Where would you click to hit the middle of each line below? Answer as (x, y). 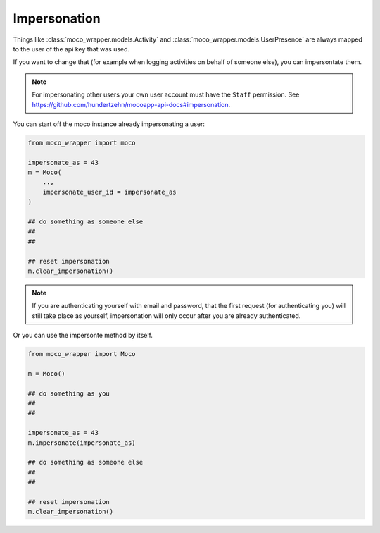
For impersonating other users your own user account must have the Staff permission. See (166, 94)
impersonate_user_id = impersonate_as (109, 192)
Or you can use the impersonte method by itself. (83, 336)
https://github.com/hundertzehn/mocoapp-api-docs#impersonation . (131, 104)
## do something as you (69, 393)
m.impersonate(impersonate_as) (82, 443)
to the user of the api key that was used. (71, 49)
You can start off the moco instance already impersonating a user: (109, 124)
